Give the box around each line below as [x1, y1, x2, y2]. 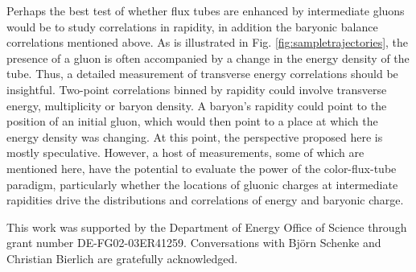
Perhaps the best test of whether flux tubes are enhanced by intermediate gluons [6, 2, 405, 19]
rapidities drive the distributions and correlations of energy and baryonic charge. [6, 192, 404, 208]
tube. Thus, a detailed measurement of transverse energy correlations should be [6, 65, 398, 82]
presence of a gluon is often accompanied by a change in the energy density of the [6, 49, 410, 66]
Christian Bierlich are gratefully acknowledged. [6, 249, 238, 266]
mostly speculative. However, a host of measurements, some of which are [6, 144, 365, 161]
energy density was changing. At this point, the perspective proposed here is [6, 128, 383, 145]
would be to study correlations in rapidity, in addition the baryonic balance [6, 18, 378, 35]
